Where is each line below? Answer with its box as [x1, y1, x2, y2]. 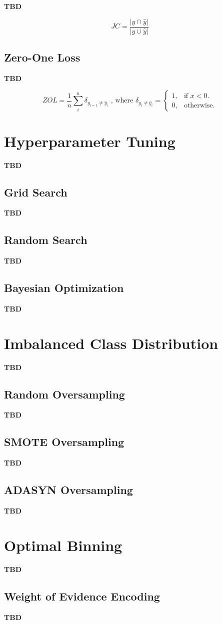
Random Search [4, 232, 87, 247]
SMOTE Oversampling [4, 434, 124, 449]
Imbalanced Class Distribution [4, 332, 218, 353]
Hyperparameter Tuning [4, 130, 175, 151]
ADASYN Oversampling [4, 482, 133, 497]
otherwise [183, 101, 213, 109]
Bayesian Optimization [4, 280, 124, 295]
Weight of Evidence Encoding [4, 588, 160, 603]
